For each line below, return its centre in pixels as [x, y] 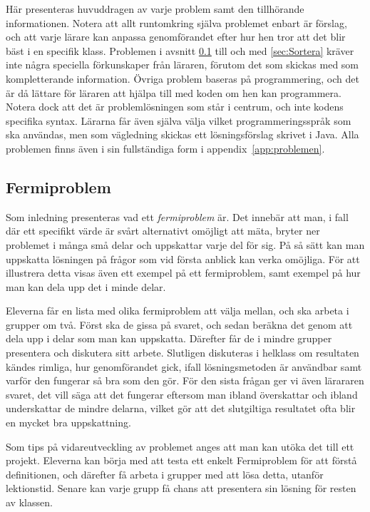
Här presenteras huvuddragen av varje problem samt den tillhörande [155, 9]
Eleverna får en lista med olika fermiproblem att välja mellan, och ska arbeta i [178, 311]
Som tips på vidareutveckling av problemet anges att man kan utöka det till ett [180, 446]
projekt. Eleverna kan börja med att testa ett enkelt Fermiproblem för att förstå [181, 460]
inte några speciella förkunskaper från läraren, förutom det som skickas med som [183, 65]
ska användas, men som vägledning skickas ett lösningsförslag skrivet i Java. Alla [183, 134]
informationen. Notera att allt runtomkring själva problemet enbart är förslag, [176, 22]
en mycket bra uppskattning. [68, 423]
